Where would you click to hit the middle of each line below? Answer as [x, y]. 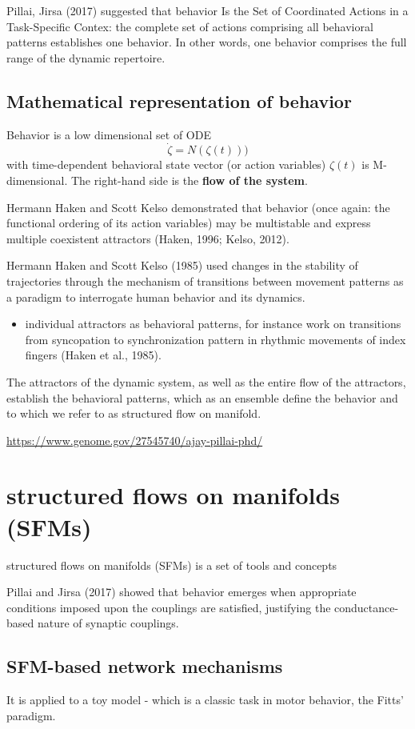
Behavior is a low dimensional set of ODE [109, 134]
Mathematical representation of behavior [179, 100]
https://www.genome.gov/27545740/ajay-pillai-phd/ [135, 440]
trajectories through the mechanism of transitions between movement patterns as [205, 280]
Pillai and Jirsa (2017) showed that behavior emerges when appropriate [182, 592]
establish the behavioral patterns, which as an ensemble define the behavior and [202, 397]
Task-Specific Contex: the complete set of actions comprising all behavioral [190, 26]
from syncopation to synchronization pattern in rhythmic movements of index [215, 339]
